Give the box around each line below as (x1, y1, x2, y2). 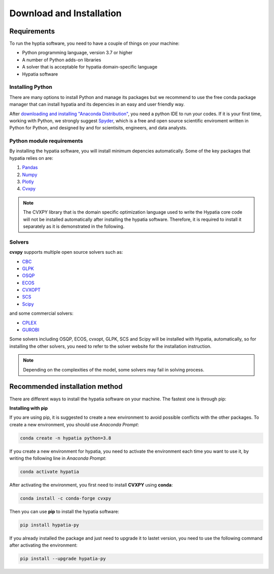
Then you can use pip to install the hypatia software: (9, 508, 119, 515)
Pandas (22, 164, 38, 171)
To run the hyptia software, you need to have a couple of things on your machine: (9, 41, 180, 47)
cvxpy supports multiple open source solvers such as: (9, 249, 123, 255)
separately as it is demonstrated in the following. (23, 223, 125, 229)
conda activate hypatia (20, 469, 80, 475)
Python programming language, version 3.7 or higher (22, 50, 133, 56)
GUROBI (22, 327, 40, 333)
